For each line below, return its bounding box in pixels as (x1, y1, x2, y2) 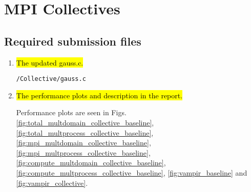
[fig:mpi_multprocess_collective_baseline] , (16, 147, 151, 158)
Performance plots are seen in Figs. (16, 107, 127, 118)
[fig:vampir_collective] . (16, 177, 88, 188)
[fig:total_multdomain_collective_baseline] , (16, 117, 154, 128)
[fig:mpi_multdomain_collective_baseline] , (16, 137, 151, 148)
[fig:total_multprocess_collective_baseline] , (16, 127, 154, 138)
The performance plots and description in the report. (16, 90, 183, 100)
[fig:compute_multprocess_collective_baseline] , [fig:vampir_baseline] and (16, 167, 247, 178)
